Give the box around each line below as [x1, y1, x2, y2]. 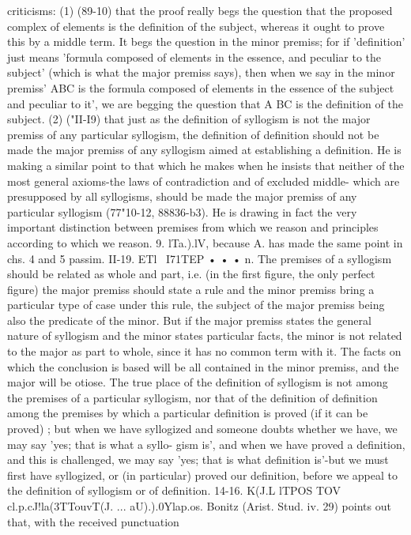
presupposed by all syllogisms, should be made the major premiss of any [7, 188, 357, 205]
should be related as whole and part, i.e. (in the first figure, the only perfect [7, 266, 375, 282]
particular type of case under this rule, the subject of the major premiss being [7, 296, 385, 313]
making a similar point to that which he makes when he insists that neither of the [7, 156, 405, 173]
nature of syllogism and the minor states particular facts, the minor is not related [7, 327, 402, 344]
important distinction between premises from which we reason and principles [7, 219, 379, 235]
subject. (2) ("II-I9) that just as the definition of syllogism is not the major [7, 111, 371, 127]
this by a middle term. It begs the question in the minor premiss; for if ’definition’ [7, 33, 405, 50]
